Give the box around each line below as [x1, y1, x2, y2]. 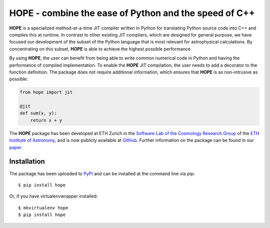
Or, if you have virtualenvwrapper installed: [9, 193, 98, 199]
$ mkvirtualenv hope [18, 205, 68, 210]
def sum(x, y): [19, 110, 57, 116]
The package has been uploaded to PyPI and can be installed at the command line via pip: [9, 170, 195, 176]
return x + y [30, 117, 62, 123]
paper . [9, 144, 22, 150]
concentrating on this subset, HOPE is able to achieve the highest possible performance [9, 45, 191, 52]
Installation [9, 157, 45, 166]
